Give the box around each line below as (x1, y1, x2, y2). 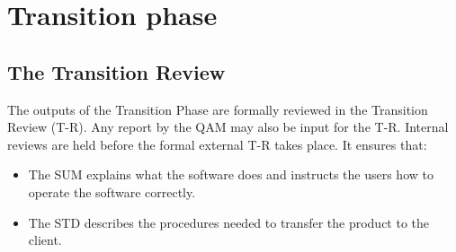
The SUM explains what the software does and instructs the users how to (28, 165, 434, 184)
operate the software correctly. (28, 182, 196, 201)
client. (28, 230, 62, 249)
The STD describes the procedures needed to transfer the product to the (28, 213, 430, 231)
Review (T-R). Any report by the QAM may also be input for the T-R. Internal (7, 117, 449, 136)
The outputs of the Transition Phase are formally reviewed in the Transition (7, 100, 428, 118)
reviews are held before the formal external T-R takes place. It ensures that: (7, 135, 427, 153)
